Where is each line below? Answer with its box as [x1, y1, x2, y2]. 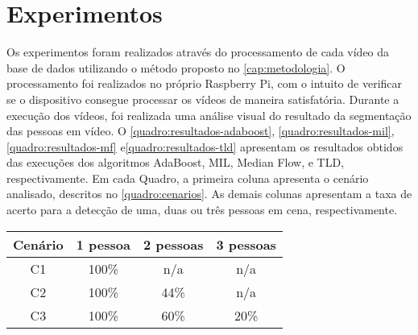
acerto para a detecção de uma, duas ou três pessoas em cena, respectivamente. [6, 201, 398, 218]
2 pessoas [143, 234, 204, 254]
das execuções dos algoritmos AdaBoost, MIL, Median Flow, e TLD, [6, 154, 345, 171]
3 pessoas [216, 234, 276, 254]
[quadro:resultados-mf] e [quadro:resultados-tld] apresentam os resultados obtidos [6, 138, 404, 155]
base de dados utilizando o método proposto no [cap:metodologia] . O [6, 59, 346, 76]
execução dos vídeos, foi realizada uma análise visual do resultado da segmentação [6, 106, 412, 123]
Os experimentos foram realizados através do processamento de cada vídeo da [6, 43, 390, 60]
